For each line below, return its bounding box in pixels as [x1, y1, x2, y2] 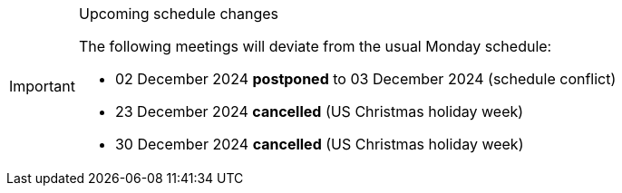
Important [9, 77, 75, 95]
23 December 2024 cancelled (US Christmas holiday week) [114, 102, 524, 121]
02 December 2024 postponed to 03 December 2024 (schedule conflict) [114, 70, 617, 88]
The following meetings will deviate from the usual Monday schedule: [78, 37, 552, 55]
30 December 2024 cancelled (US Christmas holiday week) [114, 135, 524, 153]
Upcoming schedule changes [78, 5, 279, 23]
